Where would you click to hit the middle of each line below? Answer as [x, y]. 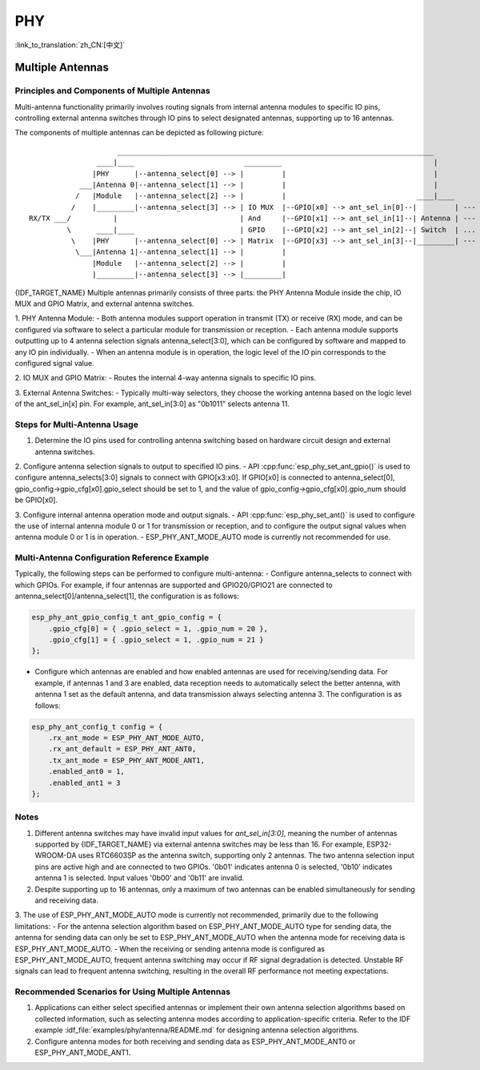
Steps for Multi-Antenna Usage [77, 424]
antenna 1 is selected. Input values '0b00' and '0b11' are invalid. [140, 878]
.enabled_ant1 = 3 [84, 782]
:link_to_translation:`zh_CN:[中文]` [70, 45]
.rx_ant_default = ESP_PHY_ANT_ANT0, [122, 749]
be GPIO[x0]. [36, 500]
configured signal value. [55, 363]
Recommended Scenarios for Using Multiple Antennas [123, 992]
